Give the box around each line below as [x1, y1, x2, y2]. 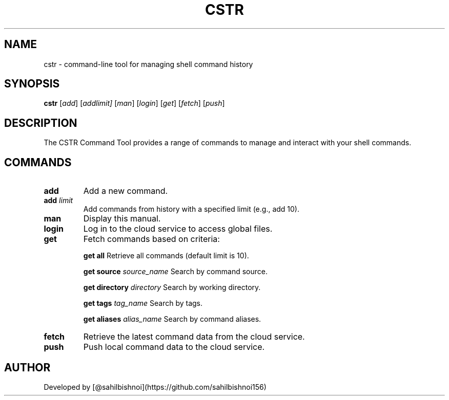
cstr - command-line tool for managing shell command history [44, 59, 253, 69]
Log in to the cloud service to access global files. [83, 224, 273, 234]
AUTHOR [4, 361, 51, 374]
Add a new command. [83, 186, 168, 196]
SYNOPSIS [4, 77, 60, 91]
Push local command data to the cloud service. [83, 342, 265, 352]
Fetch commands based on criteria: [83, 234, 220, 245]
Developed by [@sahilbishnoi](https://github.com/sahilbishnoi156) [44, 382, 267, 391]
